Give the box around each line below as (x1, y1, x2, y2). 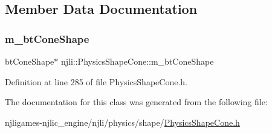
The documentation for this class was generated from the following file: (5, 96, 268, 108)
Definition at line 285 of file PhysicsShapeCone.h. (5, 75, 187, 88)
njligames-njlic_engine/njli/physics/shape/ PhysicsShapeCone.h (5, 115, 240, 128)
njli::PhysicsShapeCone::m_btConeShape (60, 55, 214, 67)
